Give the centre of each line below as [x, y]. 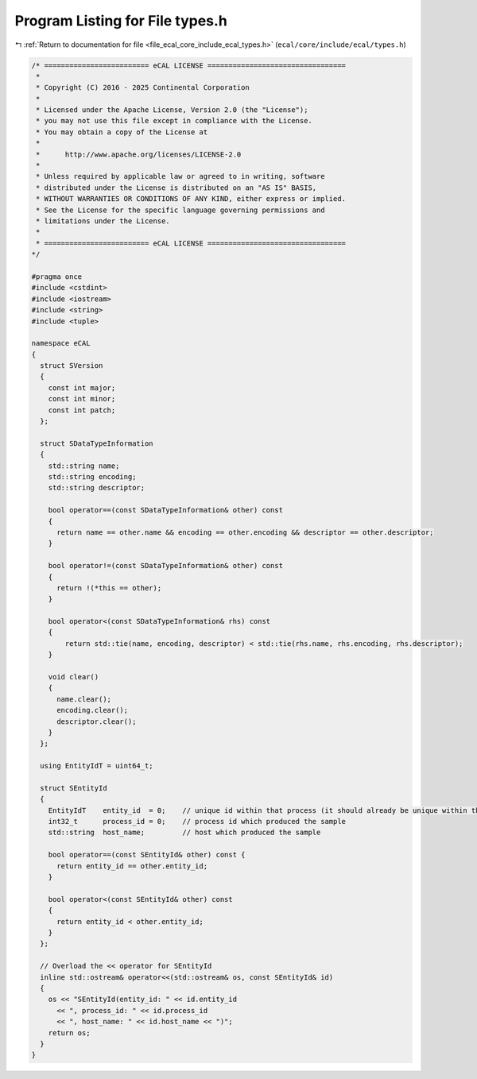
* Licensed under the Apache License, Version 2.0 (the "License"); [172, 110]
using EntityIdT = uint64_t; [97, 766]
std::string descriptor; [97, 488]
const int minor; [82, 399]
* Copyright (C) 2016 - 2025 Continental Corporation [143, 88]
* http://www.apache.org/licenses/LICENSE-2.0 [139, 154]
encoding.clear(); [93, 710]
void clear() [74, 677]
